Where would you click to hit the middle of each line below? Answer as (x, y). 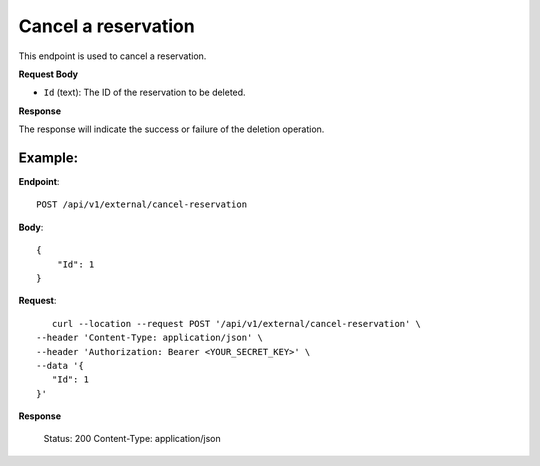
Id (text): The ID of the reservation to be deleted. (144, 92)
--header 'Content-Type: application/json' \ (150, 338)
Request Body (48, 74)
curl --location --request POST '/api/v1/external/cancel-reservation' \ (236, 323)
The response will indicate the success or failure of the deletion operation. (171, 129)
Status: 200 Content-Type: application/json (132, 439)
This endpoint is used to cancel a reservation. (112, 56)
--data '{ (60, 365)
